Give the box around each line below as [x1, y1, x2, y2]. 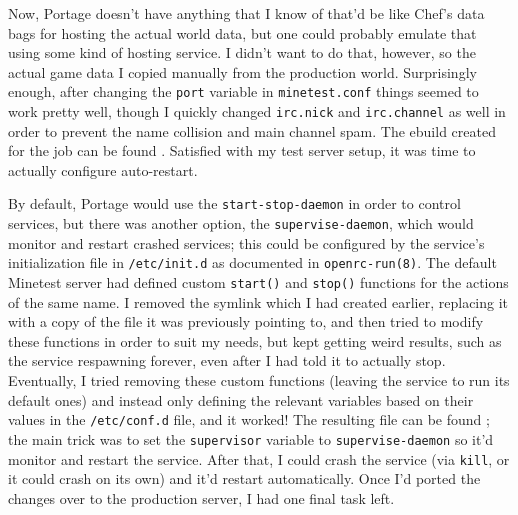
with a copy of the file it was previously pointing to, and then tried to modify [8, 311, 484, 332]
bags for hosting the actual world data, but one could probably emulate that [8, 22, 477, 43]
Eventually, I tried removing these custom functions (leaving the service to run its [8, 370, 510, 391]
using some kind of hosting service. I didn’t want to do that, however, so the [8, 42, 476, 63]
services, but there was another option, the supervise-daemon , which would [8, 213, 474, 234]
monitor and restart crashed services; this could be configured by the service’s [8, 232, 485, 253]
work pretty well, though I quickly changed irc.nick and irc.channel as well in [8, 101, 506, 122]
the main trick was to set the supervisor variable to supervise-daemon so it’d [8, 428, 494, 449]
